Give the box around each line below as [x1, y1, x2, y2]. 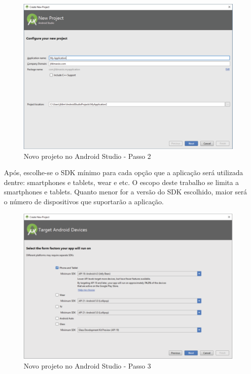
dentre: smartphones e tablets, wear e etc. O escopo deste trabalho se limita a [4, 177, 239, 187]
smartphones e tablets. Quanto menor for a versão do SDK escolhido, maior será [4, 187, 247, 197]
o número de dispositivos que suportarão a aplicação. [4, 196, 164, 206]
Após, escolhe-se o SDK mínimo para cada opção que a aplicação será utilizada [4, 167, 243, 178]
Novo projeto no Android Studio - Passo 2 [24, 150, 151, 161]
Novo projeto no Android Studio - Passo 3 [24, 360, 151, 371]
